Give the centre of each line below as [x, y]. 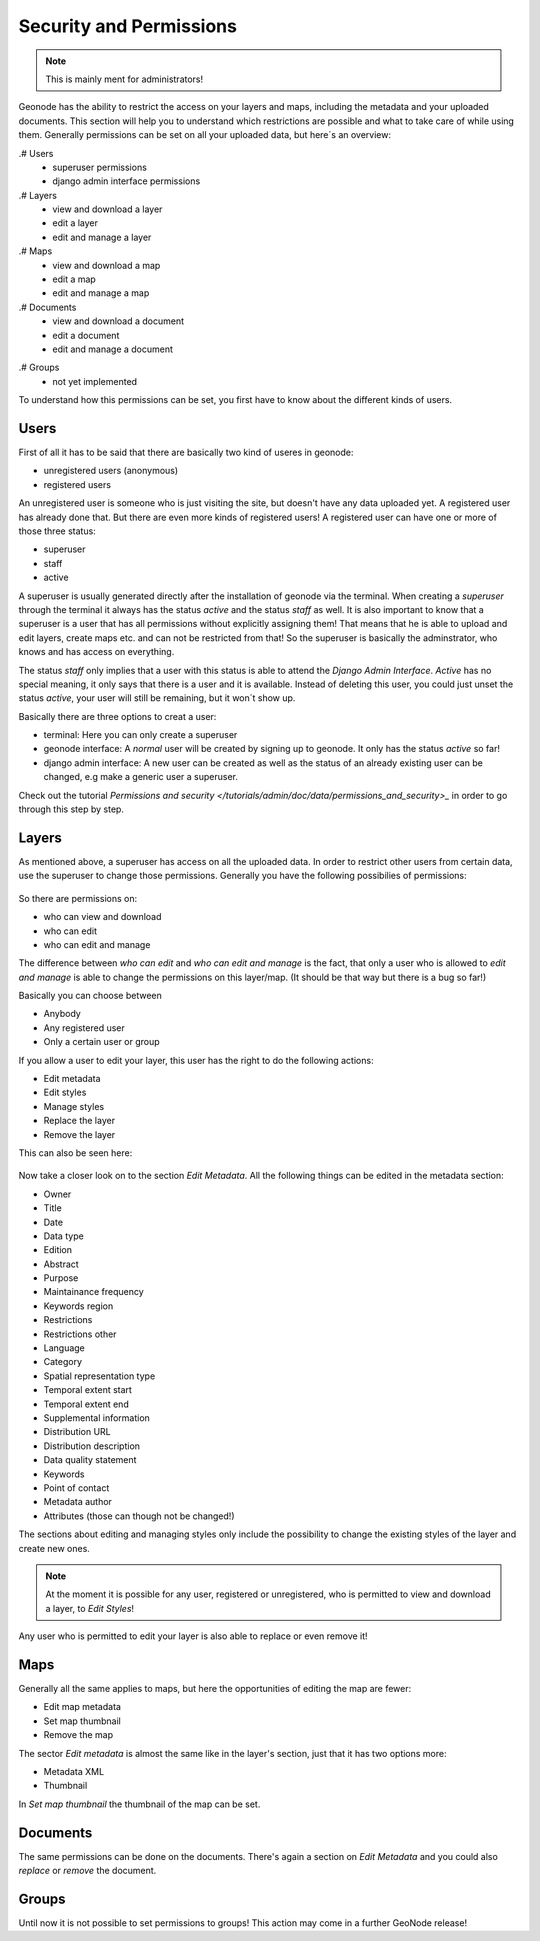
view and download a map [106, 265]
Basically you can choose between [90, 996]
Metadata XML [74, 1771]
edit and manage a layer [102, 237]
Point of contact [76, 1487]
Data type [63, 1236]
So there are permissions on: [78, 898]
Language [64, 1348]
